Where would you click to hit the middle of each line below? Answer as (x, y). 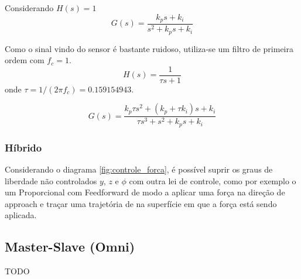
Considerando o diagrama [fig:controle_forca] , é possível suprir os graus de (139, 169)
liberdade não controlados (51, 180)
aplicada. (21, 215)
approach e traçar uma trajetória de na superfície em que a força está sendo (141, 203)
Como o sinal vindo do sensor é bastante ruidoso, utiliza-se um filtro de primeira (149, 48)
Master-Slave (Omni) (70, 247)
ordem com (25, 60)
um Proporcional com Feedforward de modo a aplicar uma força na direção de (145, 192)
